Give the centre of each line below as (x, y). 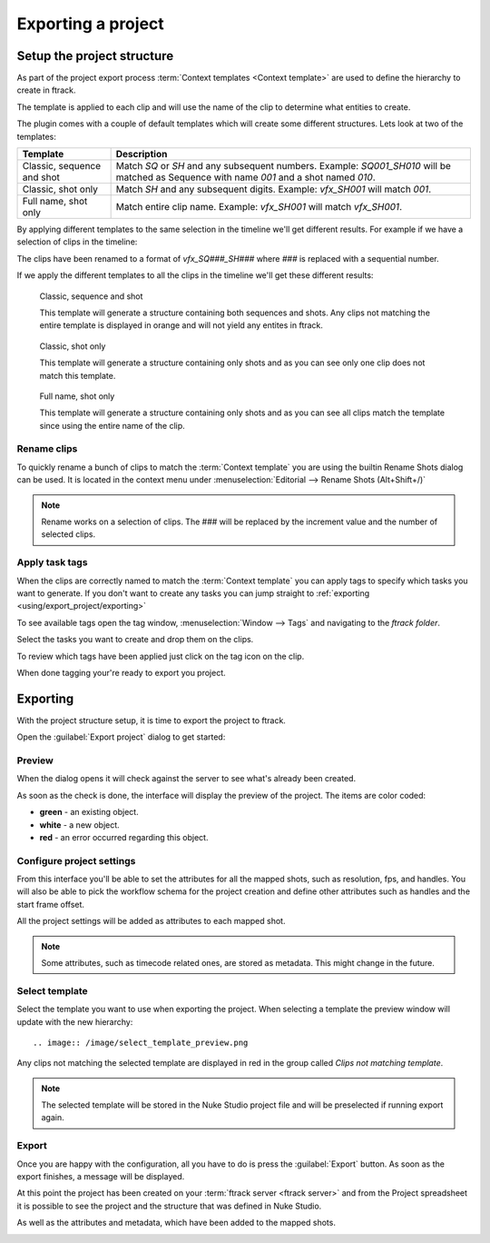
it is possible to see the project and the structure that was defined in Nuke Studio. (169, 1206)
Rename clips (47, 449)
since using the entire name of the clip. (112, 425)
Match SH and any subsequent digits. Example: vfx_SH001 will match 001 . (274, 189)
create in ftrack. (46, 90)
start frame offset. (51, 904)
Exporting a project (91, 24)
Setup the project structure (95, 56)
